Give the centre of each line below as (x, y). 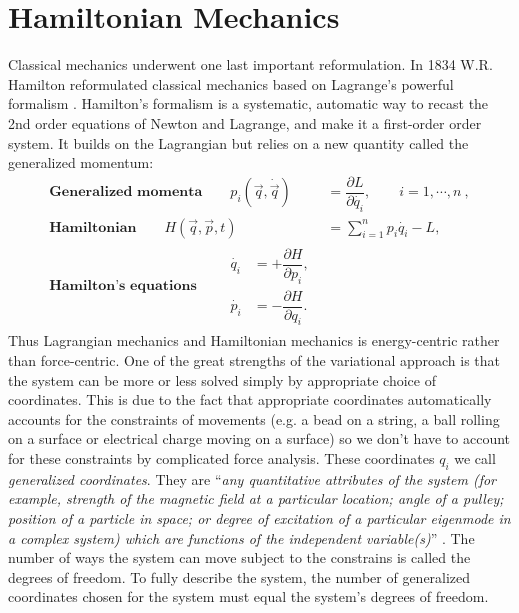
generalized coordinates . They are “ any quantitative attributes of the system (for (252, 478)
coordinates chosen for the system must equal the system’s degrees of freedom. (248, 596)
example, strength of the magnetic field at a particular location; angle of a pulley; (256, 498)
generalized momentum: (81, 162)
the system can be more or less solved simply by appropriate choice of (222, 379)
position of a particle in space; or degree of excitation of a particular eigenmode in (259, 517)
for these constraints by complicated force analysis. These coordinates (221, 457)
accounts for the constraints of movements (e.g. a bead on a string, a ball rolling (254, 418)
